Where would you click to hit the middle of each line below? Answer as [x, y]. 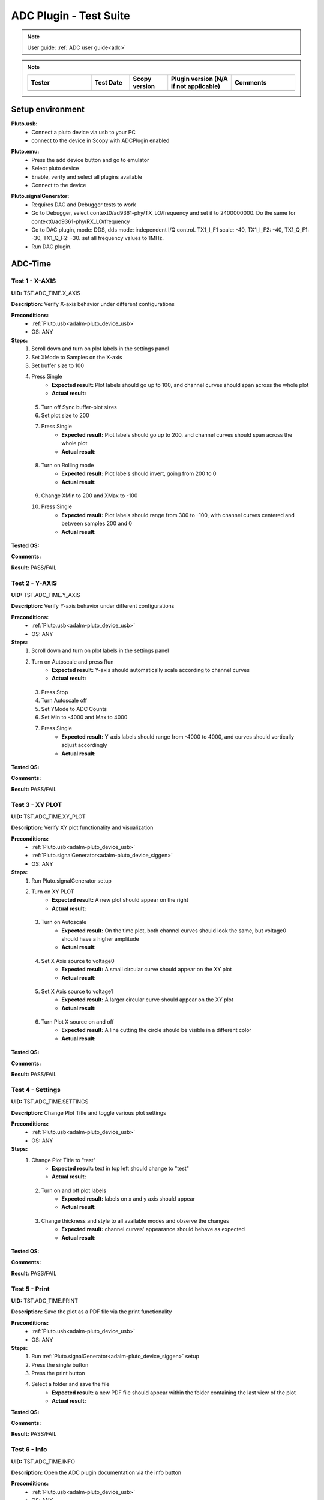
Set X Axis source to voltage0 [78, 961]
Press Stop [55, 692]
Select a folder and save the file [70, 1384]
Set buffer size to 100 [58, 365]
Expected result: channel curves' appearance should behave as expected [153, 1229]
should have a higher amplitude [100, 938]
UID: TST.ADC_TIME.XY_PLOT [49, 817]
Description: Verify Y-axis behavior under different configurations [93, 606]
